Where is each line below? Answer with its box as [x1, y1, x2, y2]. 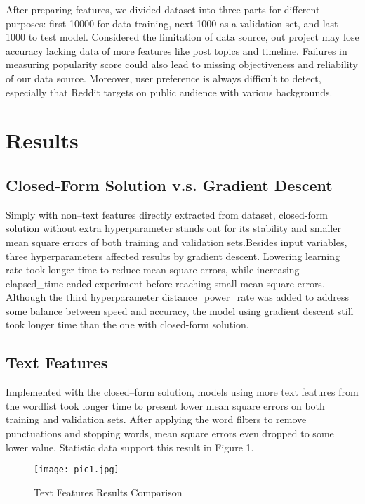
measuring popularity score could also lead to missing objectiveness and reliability [6, 57, 358, 72]
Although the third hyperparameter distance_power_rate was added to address [6, 290, 350, 304]
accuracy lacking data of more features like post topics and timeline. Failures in [6, 43, 347, 58]
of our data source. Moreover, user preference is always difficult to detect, [6, 70, 321, 85]
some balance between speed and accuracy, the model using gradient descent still [6, 303, 354, 318]
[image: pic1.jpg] [34, 465, 119, 475]
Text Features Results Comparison [34, 484, 182, 499]
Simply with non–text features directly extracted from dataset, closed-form [6, 207, 328, 221]
